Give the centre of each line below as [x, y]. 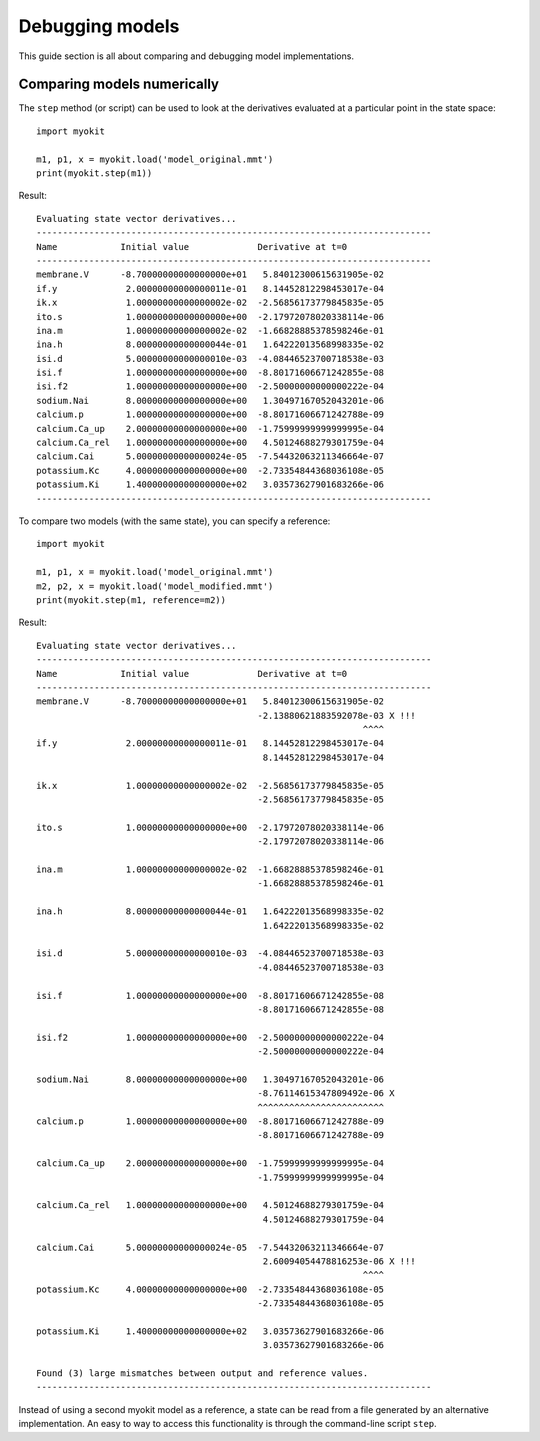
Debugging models [99, 26]
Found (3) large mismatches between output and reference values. [202, 1373]
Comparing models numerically [119, 84]
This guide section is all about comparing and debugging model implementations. [186, 56]
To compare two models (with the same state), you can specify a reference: [174, 521]
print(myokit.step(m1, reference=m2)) [131, 599]
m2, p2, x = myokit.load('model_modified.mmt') [155, 586]
